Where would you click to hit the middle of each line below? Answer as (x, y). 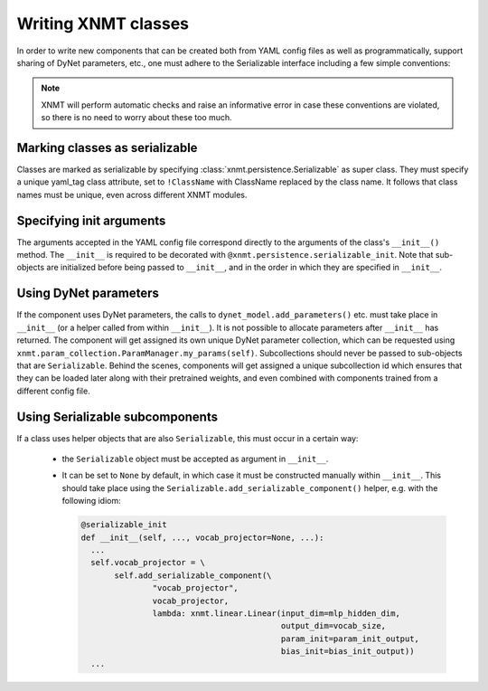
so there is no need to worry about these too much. (136, 118)
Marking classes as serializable (107, 148)
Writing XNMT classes (103, 24)
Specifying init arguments (91, 220)
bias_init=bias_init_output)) (347, 652)
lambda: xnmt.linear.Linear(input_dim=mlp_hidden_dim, (277, 613)
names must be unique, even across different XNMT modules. (132, 194)
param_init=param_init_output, (350, 639)
